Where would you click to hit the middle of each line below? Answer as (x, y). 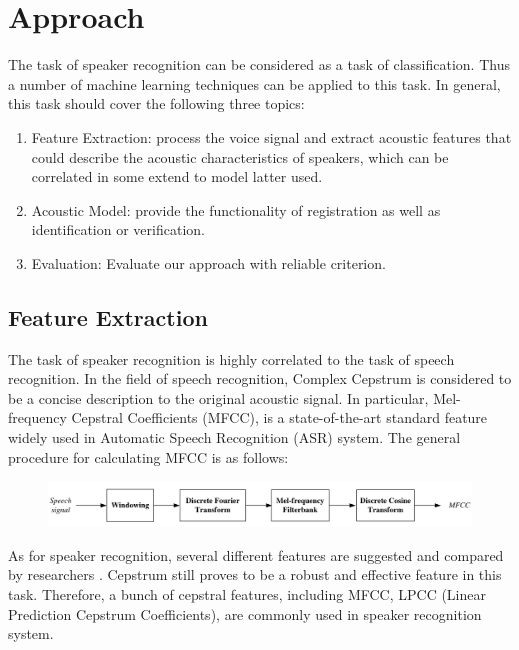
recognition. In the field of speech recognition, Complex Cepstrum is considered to (260, 378)
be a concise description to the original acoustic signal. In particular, (218, 397)
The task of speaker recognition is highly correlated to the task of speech (231, 358)
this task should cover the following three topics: (156, 103)
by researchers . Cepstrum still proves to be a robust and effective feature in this (255, 574)
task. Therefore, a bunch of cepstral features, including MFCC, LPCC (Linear (247, 593)
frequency (37, 417)
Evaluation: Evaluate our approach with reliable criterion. (208, 262)
